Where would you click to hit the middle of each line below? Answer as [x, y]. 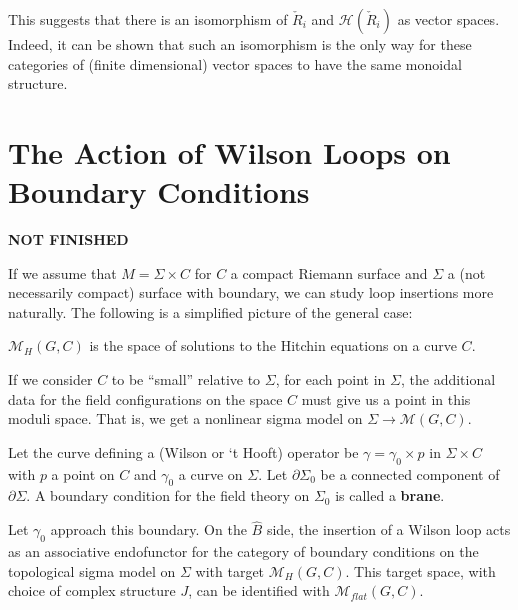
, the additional [448, 379]
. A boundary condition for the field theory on [168, 495]
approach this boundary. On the [148, 529]
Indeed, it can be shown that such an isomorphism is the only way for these [240, 44]
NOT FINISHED [68, 239]
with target [230, 570]
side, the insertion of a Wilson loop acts [388, 529]
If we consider [50, 379]
